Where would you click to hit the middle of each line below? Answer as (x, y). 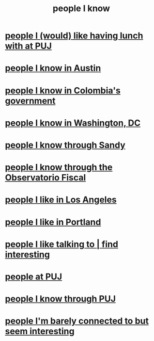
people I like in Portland (53, 222)
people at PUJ (34, 276)
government (30, 101)
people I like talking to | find (62, 244)
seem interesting (40, 332)
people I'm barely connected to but (77, 321)
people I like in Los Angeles (61, 200)
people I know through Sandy (65, 145)
